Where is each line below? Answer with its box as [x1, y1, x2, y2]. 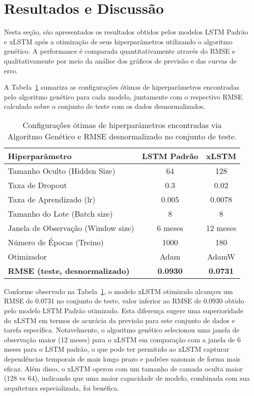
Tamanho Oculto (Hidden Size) [8, 165, 115, 176]
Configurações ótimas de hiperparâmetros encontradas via [22, 119, 222, 131]
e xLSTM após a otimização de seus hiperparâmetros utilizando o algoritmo [4, 36, 232, 46]
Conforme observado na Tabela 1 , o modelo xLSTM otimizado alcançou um [4, 286, 233, 296]
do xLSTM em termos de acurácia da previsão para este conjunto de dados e [4, 315, 235, 325]
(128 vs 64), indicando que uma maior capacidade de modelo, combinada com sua [4, 373, 250, 383]
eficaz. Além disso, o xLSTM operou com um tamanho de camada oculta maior [4, 363, 243, 373]
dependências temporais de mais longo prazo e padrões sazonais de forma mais [4, 354, 241, 364]
